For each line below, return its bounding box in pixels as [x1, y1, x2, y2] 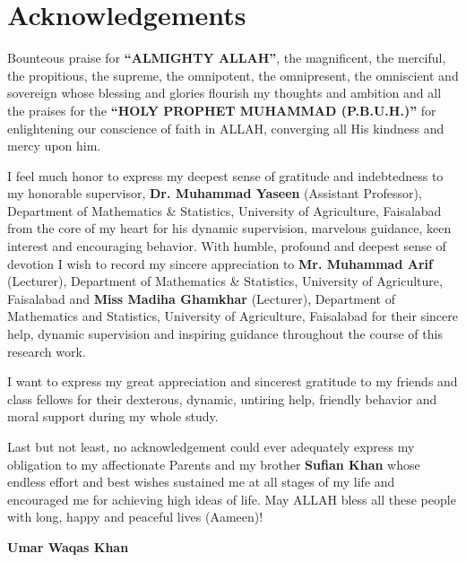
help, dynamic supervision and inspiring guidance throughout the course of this [7, 324, 443, 343]
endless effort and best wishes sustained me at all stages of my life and [7, 472, 395, 491]
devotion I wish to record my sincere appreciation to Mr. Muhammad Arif [7, 254, 433, 272]
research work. [7, 342, 86, 360]
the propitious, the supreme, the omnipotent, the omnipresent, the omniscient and [7, 65, 459, 84]
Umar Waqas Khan [7, 537, 129, 556]
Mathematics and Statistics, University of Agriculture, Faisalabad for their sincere [7, 307, 458, 325]
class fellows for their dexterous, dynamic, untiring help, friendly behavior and [7, 389, 437, 408]
